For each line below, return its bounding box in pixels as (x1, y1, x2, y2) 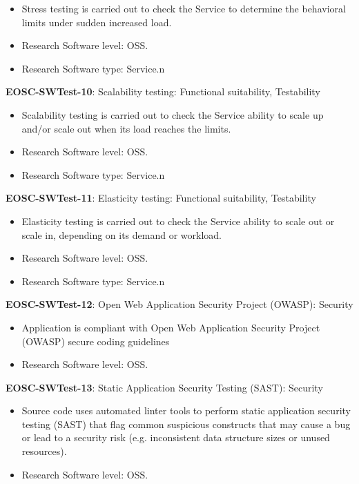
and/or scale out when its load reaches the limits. (21, 121, 231, 135)
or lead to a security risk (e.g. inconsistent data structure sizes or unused (21, 430, 330, 445)
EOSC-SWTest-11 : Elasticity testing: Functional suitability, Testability (6, 191, 316, 205)
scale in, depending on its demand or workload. (21, 227, 222, 242)
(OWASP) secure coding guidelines (21, 333, 170, 348)
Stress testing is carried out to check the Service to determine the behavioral (21, 1, 346, 15)
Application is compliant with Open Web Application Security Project (21, 320, 320, 334)
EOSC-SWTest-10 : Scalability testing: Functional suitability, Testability (6, 84, 320, 99)
